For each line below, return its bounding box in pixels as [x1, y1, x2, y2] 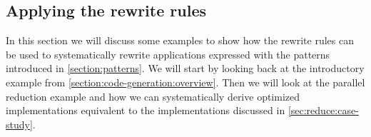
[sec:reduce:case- [288, 103, 359, 118]
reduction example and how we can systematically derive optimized [6, 88, 300, 103]
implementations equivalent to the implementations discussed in [6, 103, 285, 118]
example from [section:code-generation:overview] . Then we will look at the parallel [6, 74, 365, 89]
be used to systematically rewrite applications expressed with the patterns [6, 46, 330, 61]
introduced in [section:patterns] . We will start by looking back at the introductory [6, 61, 365, 76]
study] [6, 116, 33, 131]
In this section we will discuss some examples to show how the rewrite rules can [6, 33, 354, 48]
